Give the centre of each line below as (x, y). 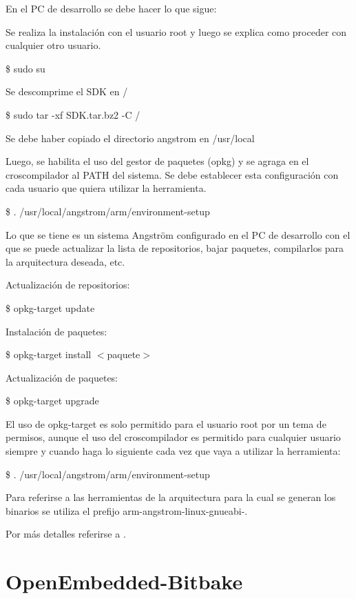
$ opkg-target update (50, 307)
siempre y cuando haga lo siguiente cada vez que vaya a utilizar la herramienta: (173, 451)
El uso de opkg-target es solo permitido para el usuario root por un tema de (166, 423)
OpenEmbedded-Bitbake (124, 581)
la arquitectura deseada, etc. (65, 261)
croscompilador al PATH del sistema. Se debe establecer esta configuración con (172, 174)
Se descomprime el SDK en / (67, 91)
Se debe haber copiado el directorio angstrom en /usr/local (130, 138)
